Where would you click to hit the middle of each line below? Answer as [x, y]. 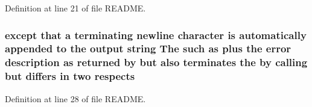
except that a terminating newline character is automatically [156, 35]
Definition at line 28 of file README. [75, 98]
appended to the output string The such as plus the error [148, 48]
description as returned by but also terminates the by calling [156, 62]
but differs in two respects [70, 76]
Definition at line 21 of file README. [75, 8]
